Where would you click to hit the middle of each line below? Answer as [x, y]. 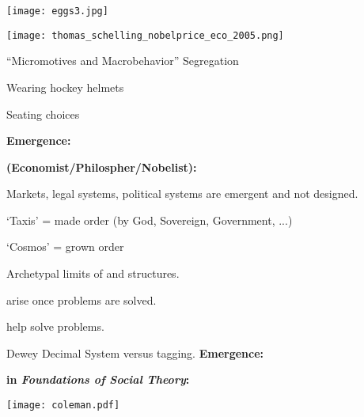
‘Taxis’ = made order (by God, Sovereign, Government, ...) [150, 220]
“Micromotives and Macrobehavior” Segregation [123, 61]
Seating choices [43, 114]
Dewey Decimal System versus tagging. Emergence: [135, 353]
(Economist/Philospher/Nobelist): [102, 167]
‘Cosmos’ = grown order [65, 246]
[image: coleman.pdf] [63, 406]
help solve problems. [55, 326]
